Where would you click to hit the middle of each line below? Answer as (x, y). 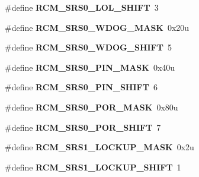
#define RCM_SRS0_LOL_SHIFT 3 (82, 7)
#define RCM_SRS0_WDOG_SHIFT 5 (88, 47)
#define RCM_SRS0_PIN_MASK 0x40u (90, 67)
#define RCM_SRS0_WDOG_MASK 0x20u (97, 27)
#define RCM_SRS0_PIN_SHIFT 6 (81, 87)
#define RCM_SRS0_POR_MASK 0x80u (92, 107)
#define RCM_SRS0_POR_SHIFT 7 (83, 127)
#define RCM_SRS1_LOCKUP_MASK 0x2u (99, 147)
